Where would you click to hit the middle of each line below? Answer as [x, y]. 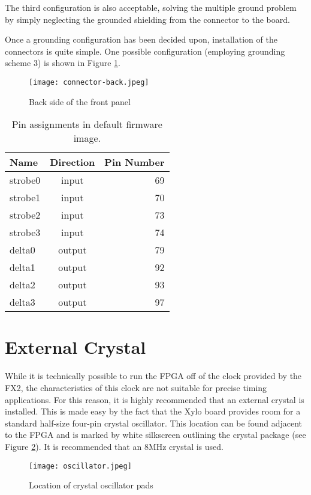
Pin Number [135, 162]
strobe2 [25, 215]
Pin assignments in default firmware [87, 124]
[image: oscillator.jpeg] [80, 466]
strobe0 [25, 180]
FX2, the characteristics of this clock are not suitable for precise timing [136, 387]
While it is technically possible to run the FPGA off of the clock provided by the [153, 376]
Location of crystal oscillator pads [91, 485]
